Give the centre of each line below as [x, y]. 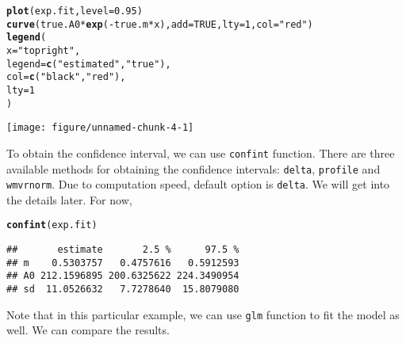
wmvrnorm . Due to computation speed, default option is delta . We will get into [198, 184]
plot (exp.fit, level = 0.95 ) [75, 11]
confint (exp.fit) [52, 225]
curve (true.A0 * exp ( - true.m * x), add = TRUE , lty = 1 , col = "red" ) [160, 24]
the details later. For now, [69, 199]
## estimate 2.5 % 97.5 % [123, 250]
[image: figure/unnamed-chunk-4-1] [100, 128]
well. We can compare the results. [88, 330]
